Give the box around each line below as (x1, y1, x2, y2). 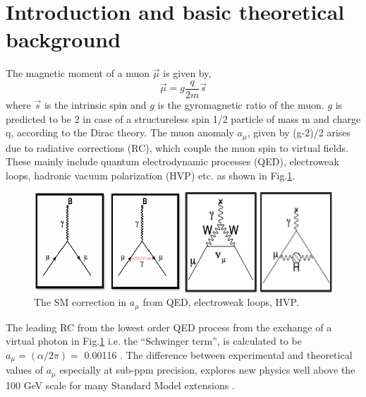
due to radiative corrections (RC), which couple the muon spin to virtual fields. (6, 140, 348, 155)
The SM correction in (34, 295, 127, 309)
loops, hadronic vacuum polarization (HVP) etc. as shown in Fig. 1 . (6, 167, 295, 182)
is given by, (163, 66, 212, 81)
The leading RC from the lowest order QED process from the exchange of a (6, 319, 332, 334)
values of (6, 362, 43, 377)
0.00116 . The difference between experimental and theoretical (84, 347, 353, 362)
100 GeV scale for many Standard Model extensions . (6, 377, 235, 392)
